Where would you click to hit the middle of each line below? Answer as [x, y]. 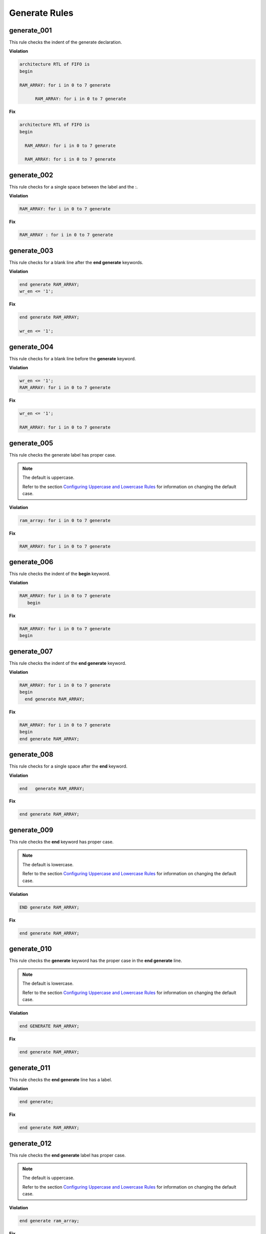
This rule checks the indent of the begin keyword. [60, 574]
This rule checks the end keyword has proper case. [61, 842]
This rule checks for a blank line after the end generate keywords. [76, 262]
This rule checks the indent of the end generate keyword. [68, 663]
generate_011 [30, 1068]
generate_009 [31, 830]
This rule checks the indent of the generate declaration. [66, 42]
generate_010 [31, 949]
